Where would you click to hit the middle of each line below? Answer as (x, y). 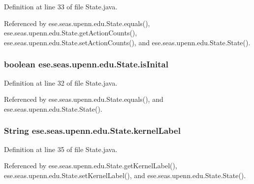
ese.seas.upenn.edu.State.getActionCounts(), (71, 33)
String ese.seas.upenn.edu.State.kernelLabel (92, 131)
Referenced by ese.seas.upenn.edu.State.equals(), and (84, 99)
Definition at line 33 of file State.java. (61, 6)
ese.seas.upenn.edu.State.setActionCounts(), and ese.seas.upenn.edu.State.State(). (127, 42)
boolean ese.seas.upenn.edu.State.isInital (86, 64)
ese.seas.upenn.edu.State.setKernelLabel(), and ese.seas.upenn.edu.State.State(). (125, 175)
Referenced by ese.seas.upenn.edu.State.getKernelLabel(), (91, 166)
